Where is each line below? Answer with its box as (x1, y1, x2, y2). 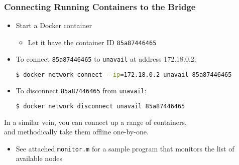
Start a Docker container (16, 20, 92, 31)
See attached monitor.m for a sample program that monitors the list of (16, 143, 234, 153)
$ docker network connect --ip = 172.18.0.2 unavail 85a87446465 (16, 71, 232, 79)
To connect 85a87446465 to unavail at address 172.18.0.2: (16, 54, 196, 64)
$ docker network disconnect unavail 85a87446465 (16, 102, 185, 110)
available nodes (16, 153, 63, 163)
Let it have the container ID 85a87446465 (28, 37, 157, 47)
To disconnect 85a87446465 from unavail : (16, 85, 147, 95)
